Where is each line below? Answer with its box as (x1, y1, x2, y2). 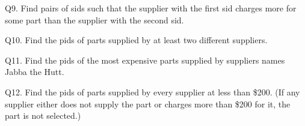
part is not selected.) (5, 109, 81, 122)
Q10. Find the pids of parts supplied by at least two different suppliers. (5, 34, 268, 46)
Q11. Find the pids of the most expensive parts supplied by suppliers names (5, 53, 285, 66)
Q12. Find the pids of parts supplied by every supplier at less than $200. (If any (5, 85, 300, 98)
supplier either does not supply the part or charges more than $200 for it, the (5, 97, 291, 110)
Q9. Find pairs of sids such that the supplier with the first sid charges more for (5, 2, 297, 14)
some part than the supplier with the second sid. (5, 13, 184, 26)
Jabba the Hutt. (5, 65, 64, 78)
